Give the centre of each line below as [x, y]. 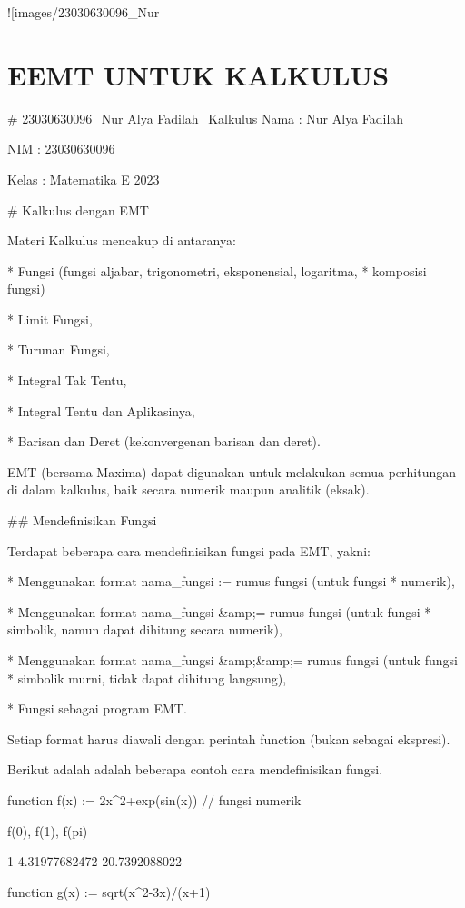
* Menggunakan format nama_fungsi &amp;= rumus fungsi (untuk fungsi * [219, 611]
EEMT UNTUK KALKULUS [198, 74]
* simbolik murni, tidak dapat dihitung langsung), [147, 678]
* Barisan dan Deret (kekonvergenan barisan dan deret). [164, 441]
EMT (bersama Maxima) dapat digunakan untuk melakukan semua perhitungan [232, 471]
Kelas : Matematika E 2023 [84, 179]
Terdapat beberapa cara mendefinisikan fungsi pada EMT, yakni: [189, 550]
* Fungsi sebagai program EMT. [97, 708]
